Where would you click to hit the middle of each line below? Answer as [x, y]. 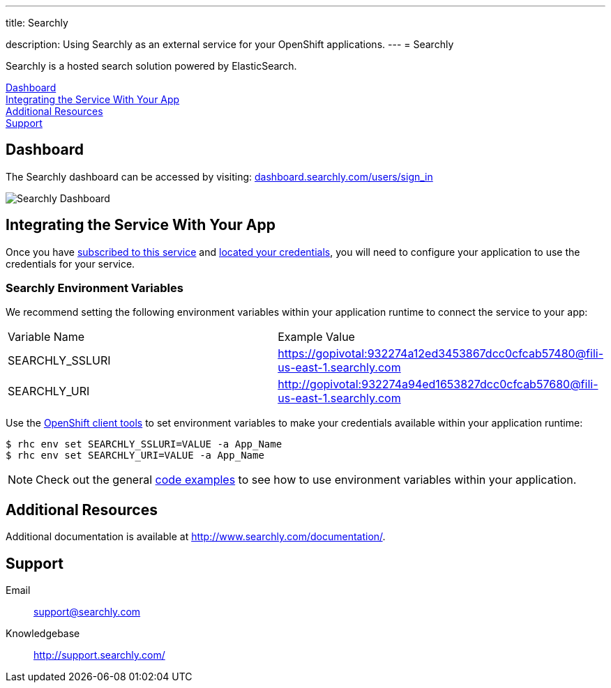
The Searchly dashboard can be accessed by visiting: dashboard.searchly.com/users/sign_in [219, 176]
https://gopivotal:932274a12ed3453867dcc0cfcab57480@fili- [440, 354]
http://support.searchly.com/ [99, 655]
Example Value [316, 337]
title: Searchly [37, 23]
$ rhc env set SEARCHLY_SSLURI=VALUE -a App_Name [144, 444]
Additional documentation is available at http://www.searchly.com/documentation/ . [196, 537]
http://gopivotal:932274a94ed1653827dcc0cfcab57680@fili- [438, 384]
